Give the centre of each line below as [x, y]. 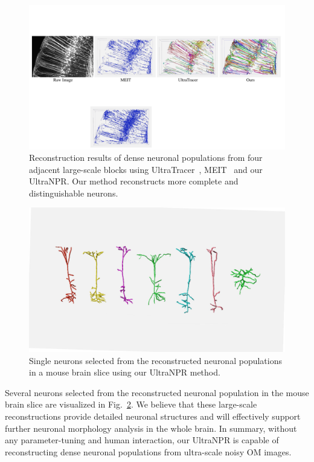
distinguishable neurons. [74, 193]
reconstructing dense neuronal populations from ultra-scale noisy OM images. [148, 451]
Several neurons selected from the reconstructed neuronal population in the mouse [157, 392]
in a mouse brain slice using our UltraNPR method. [125, 372]
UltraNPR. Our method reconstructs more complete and [134, 181]
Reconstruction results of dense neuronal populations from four [146, 158]
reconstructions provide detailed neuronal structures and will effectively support [153, 416]
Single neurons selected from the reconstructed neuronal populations [155, 360]
